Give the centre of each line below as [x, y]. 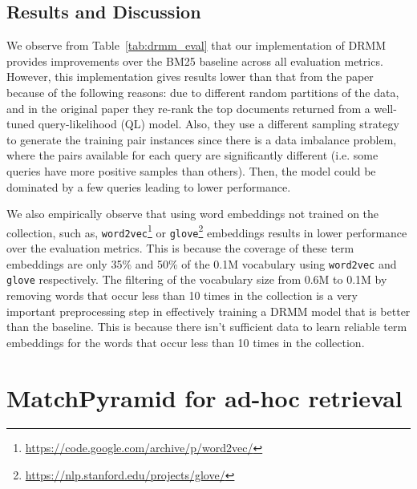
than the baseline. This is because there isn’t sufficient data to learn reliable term [207, 327]
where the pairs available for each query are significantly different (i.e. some [192, 155]
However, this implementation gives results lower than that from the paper [190, 77]
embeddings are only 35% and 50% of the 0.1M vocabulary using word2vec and [202, 263]
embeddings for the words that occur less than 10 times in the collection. [186, 342]
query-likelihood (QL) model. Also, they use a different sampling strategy [219, 124]
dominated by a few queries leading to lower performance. [149, 186]
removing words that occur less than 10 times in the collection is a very [182, 295]
